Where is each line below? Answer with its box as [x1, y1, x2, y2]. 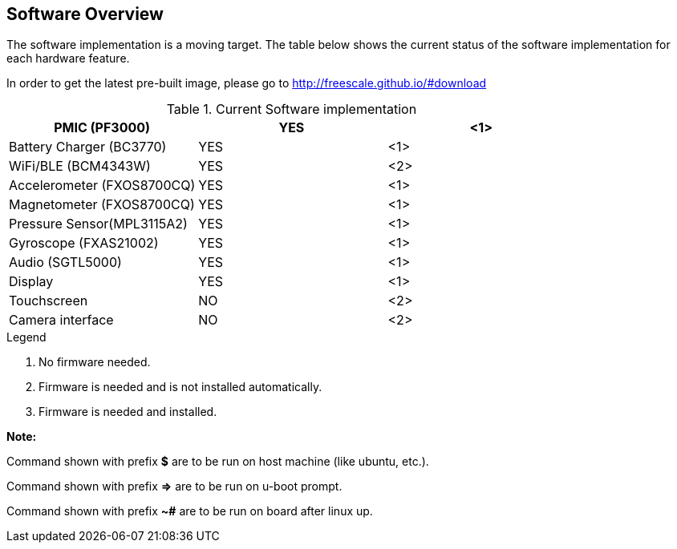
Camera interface [9, 312, 114, 329]
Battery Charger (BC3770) [9, 139, 167, 155]
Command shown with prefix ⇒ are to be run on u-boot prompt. [6, 479, 343, 494]
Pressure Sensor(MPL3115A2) [9, 216, 188, 232]
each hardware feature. [6, 51, 130, 66]
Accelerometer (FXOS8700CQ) [9, 177, 196, 194]
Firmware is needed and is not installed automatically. [39, 380, 322, 394]
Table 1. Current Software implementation [166, 101, 417, 118]
